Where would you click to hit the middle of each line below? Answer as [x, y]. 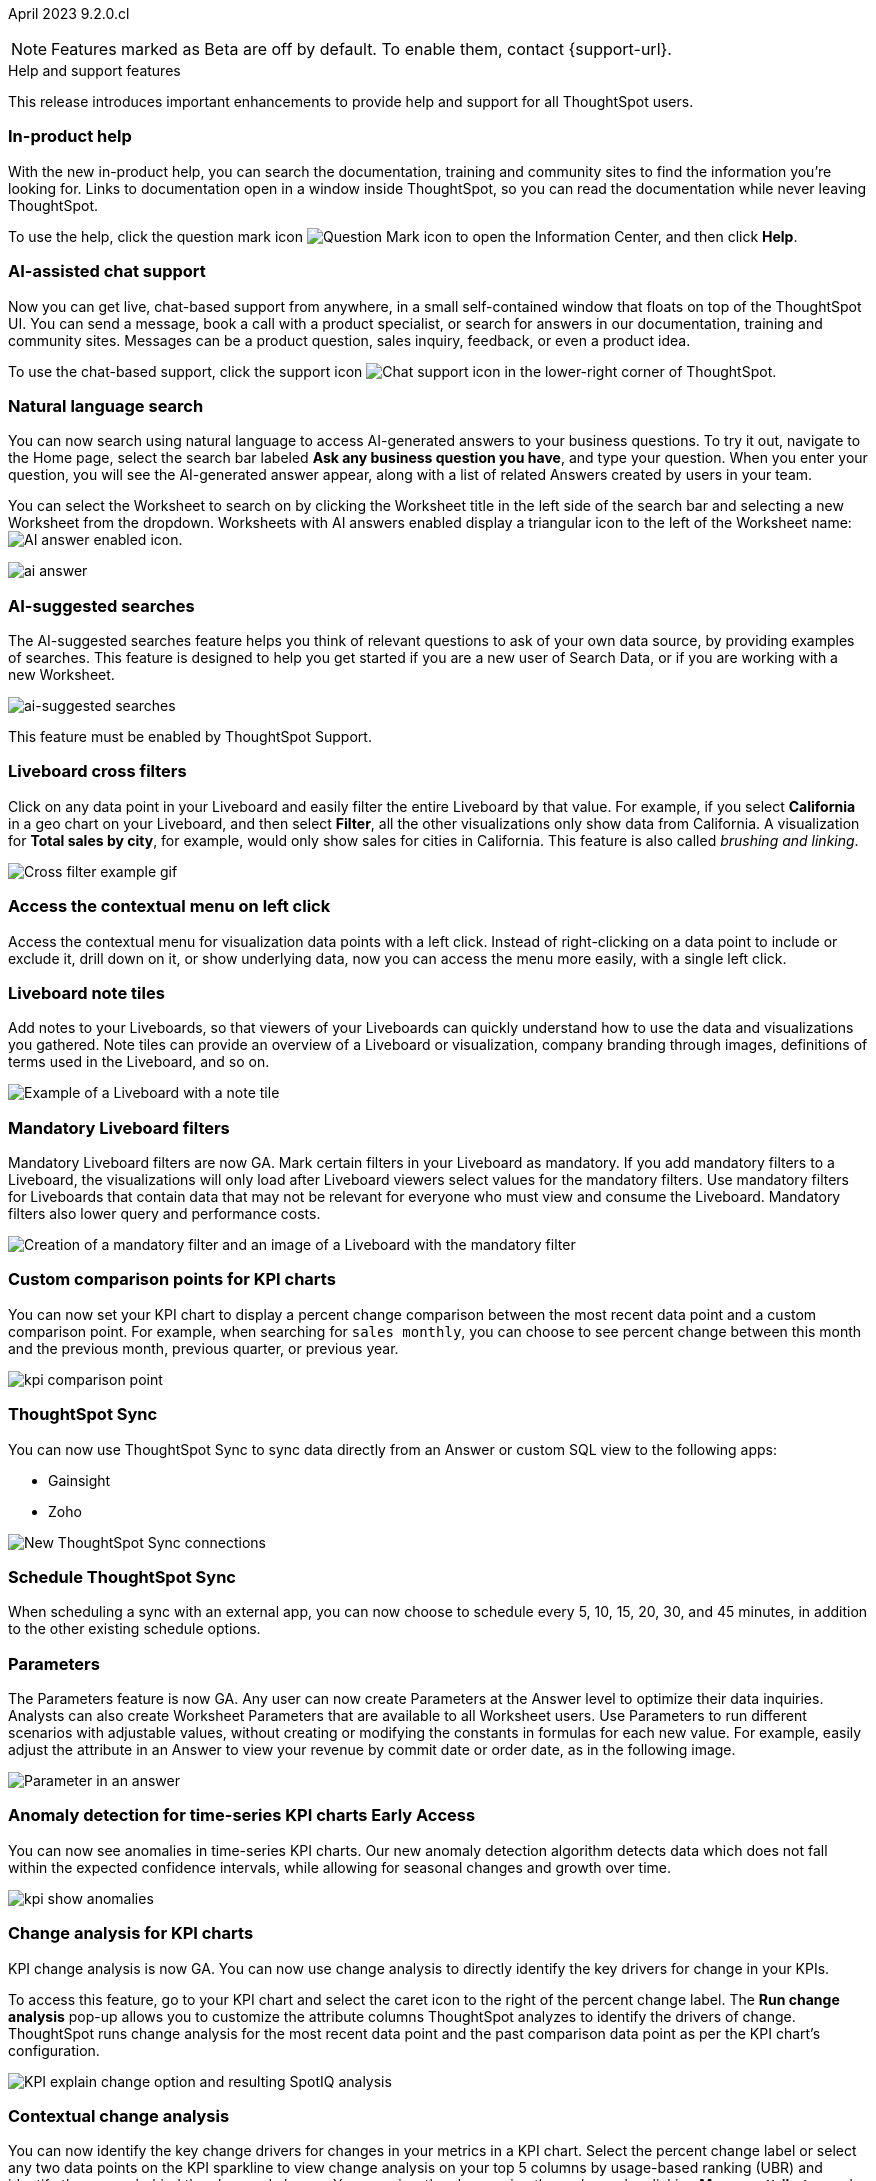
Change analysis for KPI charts [131, 1933]
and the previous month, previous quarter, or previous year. [203, 1348]
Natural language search [106, 405]
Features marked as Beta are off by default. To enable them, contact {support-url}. [361, 49]
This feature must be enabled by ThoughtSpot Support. [190, 736]
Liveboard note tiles [86, 992]
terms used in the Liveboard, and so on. [139, 1062]
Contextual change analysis [119, 2115]
